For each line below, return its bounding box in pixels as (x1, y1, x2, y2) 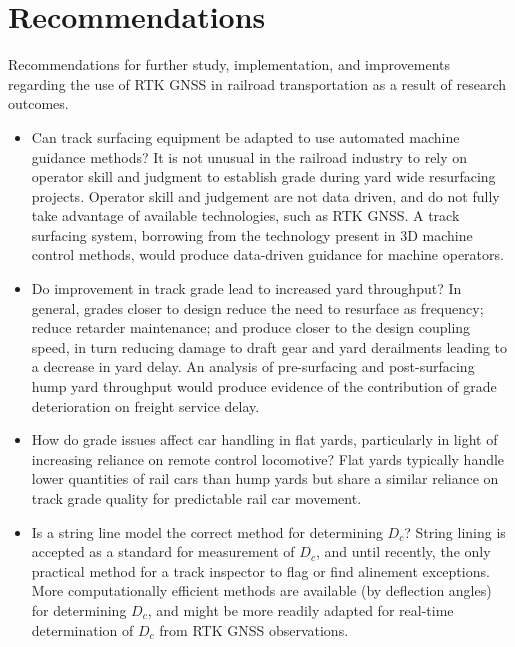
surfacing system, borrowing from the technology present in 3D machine (31, 224, 473, 245)
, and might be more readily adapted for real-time (147, 599, 454, 620)
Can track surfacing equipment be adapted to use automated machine (31, 126, 460, 147)
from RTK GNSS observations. (159, 619, 349, 640)
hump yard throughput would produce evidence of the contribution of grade (31, 376, 497, 397)
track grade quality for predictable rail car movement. (31, 488, 362, 508)
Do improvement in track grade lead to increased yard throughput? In (31, 278, 462, 299)
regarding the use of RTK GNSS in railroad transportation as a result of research (8, 73, 507, 94)
